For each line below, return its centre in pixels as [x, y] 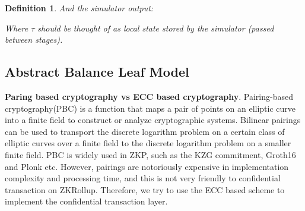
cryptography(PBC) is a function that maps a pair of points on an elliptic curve [150, 108]
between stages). [34, 40]
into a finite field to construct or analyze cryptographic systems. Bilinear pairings [153, 120]
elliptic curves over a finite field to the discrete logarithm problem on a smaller [148, 143]
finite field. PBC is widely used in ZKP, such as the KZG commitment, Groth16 [150, 154]
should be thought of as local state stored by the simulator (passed [156, 28]
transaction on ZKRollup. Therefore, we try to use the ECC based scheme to [145, 189]
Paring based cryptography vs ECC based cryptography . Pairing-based [149, 96]
